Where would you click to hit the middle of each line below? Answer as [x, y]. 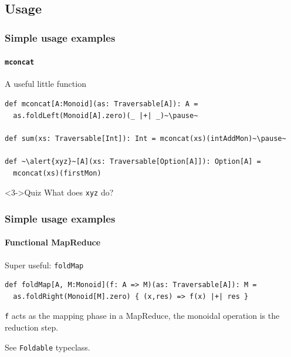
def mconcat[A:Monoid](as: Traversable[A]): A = [101, 104]
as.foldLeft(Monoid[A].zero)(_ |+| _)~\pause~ [106, 115]
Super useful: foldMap [44, 265]
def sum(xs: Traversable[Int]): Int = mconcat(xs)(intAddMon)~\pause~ [145, 138]
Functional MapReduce [53, 242]
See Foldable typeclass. [48, 347]
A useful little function [45, 84]
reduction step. [32, 327]
